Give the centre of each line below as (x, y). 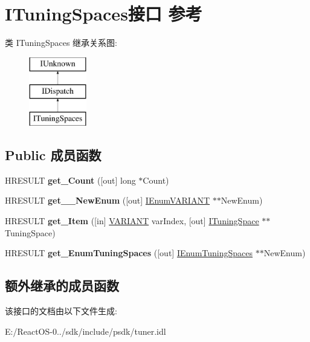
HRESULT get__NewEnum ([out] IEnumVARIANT (108, 200)
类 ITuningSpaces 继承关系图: (61, 43)
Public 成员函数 (53, 155)
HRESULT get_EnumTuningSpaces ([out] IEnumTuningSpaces (129, 253)
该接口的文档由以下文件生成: (61, 311)
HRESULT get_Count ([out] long (70, 180)
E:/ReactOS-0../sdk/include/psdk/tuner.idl (86, 331)
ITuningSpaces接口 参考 (104, 14)
